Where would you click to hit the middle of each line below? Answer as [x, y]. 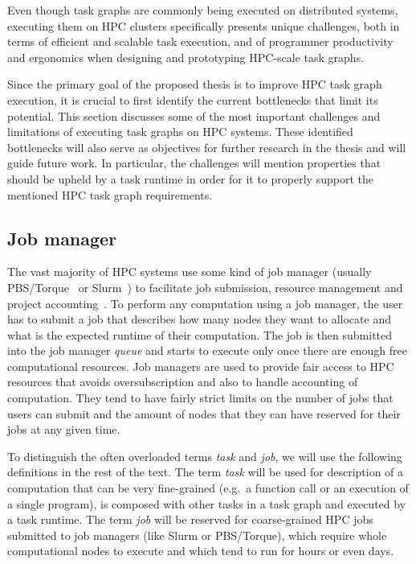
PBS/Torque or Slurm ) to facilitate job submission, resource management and [205, 287]
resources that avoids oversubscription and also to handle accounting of [183, 382]
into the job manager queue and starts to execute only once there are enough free [207, 350]
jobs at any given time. [64, 429]
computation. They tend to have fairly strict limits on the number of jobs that [200, 398]
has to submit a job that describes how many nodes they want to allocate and [199, 319]
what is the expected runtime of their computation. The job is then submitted [200, 334]
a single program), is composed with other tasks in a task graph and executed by [207, 503]
